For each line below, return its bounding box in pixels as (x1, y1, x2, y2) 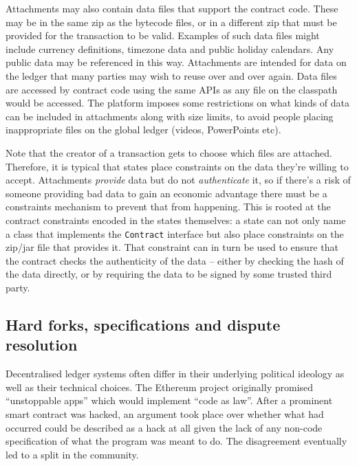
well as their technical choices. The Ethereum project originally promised (6, 379, 314, 394)
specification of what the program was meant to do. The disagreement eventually (6, 434, 347, 448)
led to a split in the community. (6, 447, 139, 461)
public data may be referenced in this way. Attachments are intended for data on (6, 55, 347, 69)
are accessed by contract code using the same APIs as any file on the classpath (6, 82, 338, 96)
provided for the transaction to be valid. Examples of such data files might (6, 28, 320, 43)
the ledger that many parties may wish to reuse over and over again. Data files (6, 68, 337, 82)
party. (6, 280, 30, 294)
